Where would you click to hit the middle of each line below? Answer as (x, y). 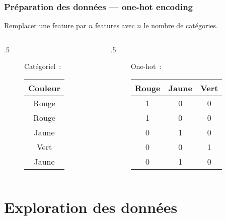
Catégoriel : (43, 66)
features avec (115, 25)
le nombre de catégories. (181, 25)
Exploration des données (91, 207)
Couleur (45, 88)
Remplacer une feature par (45, 25)
